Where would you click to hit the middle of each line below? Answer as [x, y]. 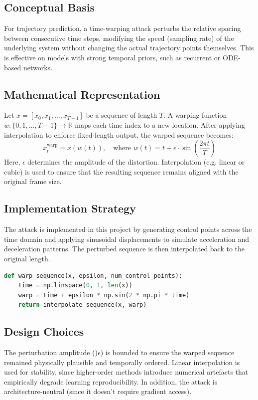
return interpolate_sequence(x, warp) [82, 305]
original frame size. [33, 181]
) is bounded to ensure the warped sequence [167, 352]
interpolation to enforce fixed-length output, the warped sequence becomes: [119, 134]
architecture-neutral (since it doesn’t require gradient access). [98, 391]
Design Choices [44, 331]
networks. [38, 67]
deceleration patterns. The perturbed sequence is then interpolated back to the [125, 249]
